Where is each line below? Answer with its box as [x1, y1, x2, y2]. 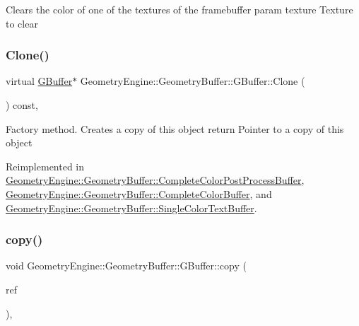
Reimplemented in [6, 158, 85, 173]
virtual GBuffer [6, 74, 73, 88]
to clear [6, 16, 38, 30]
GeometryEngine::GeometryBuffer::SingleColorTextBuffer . [6, 200, 257, 215]
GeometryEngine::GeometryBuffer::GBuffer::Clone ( [80, 74, 305, 88]
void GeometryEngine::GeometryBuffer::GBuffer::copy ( [6, 258, 247, 273]
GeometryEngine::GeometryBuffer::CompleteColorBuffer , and [6, 186, 272, 201]
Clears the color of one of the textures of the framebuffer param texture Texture [6, 2, 353, 16]
